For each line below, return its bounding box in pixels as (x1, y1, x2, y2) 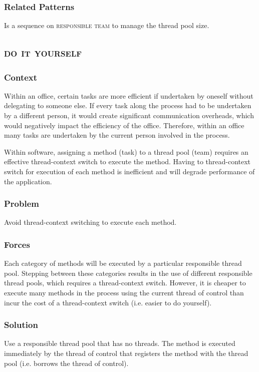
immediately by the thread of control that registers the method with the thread (4, 347, 248, 358)
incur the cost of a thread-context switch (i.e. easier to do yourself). (4, 297, 212, 307)
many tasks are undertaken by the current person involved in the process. (4, 130, 230, 140)
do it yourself (4, 45, 82, 60)
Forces (4, 238, 30, 250)
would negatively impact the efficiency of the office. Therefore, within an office (4, 120, 244, 130)
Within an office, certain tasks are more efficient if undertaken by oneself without (4, 90, 253, 101)
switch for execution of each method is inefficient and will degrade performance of (4, 166, 255, 176)
